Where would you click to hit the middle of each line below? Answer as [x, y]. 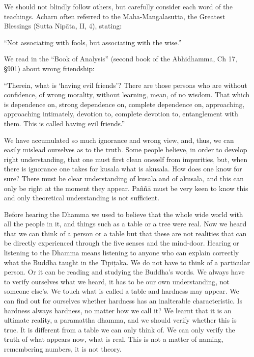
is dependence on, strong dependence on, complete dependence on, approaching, [124, 104]
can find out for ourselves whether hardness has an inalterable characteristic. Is [123, 301]
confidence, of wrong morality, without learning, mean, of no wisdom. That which [127, 95]
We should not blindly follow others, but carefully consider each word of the [118, 6]
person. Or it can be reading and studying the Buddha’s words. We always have [124, 272]
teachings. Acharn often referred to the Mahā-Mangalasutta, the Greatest [115, 16]
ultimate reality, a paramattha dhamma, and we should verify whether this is [120, 320]
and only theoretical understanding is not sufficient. [82, 198]
